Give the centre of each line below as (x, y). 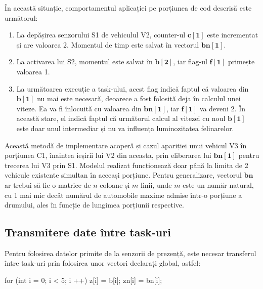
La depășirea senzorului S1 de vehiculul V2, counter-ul (101, 35)
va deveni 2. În (223, 108)
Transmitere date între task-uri (88, 232)
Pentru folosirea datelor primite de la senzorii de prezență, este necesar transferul (130, 253)
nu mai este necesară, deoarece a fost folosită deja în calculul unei (139, 98)
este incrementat (233, 35)
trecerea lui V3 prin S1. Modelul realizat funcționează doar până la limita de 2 (126, 165)
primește (241, 61)
